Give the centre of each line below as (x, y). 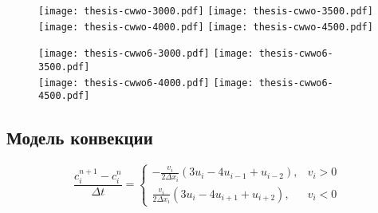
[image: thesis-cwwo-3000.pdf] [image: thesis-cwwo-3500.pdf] (206, 11)
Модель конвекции (80, 138)
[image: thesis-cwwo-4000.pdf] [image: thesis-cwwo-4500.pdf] (206, 27)
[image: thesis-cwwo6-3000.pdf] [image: (146, 54)
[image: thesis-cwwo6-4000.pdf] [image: (146, 83)
